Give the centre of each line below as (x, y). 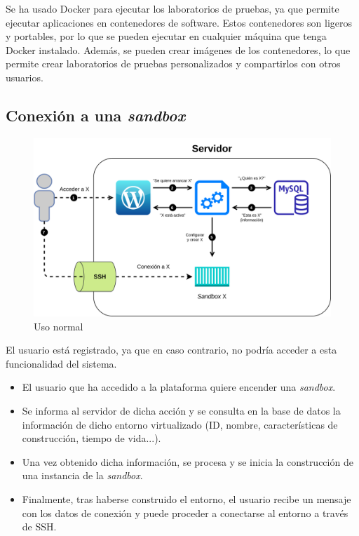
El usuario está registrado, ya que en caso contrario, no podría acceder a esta (171, 350)
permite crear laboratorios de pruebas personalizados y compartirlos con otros (173, 63)
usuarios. (25, 77)
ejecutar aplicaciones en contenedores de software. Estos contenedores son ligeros (179, 22)
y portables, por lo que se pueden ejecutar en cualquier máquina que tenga (166, 36)
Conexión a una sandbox (96, 115)
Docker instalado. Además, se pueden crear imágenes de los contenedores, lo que (178, 49)
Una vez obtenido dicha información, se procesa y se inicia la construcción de (188, 461)
